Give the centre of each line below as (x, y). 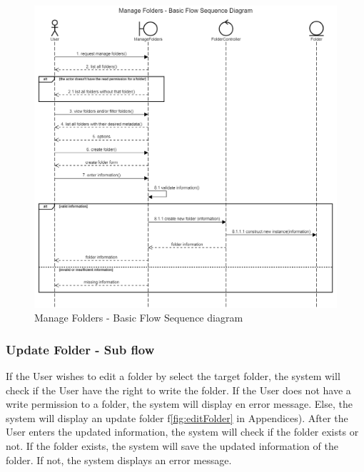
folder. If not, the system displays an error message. (119, 460)
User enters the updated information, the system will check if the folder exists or (182, 432)
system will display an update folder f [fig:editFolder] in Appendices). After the (177, 417)
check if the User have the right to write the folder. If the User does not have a (178, 390)
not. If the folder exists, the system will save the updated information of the (172, 445)
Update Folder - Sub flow (80, 349)
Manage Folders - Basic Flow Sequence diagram (139, 318)
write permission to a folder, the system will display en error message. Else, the (179, 404)
